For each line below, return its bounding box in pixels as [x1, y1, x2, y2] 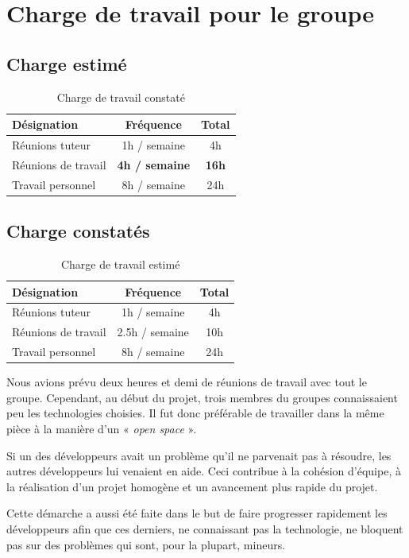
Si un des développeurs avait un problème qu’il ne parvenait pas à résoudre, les [6, 447, 392, 463]
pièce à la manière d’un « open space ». [6, 420, 197, 436]
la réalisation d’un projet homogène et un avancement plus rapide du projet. [6, 478, 378, 494]
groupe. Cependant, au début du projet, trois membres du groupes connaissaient [6, 389, 398, 405]
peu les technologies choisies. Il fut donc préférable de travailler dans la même [6, 405, 384, 421]
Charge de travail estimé [60, 256, 180, 272]
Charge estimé [6, 51, 127, 76]
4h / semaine [117, 156, 191, 172]
